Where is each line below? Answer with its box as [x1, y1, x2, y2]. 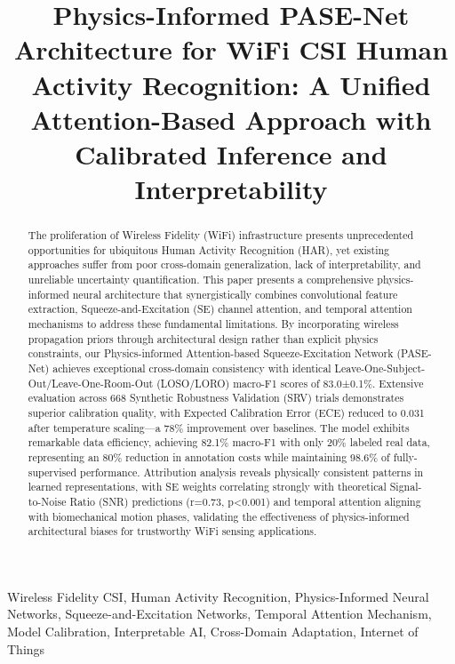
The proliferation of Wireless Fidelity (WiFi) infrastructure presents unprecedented [28, 228, 414, 243]
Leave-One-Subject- [334, 361, 426, 376]
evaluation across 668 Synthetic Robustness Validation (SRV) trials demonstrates [28, 390, 404, 405]
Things [7, 639, 45, 658]
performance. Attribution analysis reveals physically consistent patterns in [80, 464, 424, 479]
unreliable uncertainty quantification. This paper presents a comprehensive [28, 272, 374, 287]
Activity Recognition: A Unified [31, 66, 431, 102]
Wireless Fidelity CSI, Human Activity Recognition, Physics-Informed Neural [7, 587, 429, 605]
